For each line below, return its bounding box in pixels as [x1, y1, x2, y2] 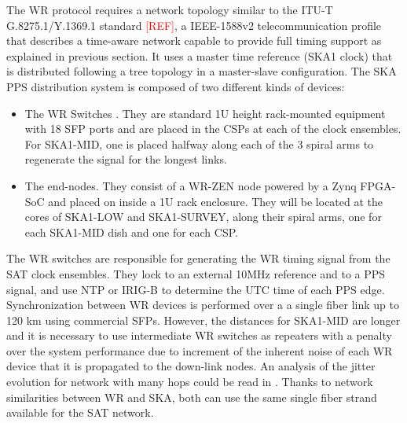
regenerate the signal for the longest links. [24, 151, 227, 167]
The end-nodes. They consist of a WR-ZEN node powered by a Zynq [24, 177, 357, 193]
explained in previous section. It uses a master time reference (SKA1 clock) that [6, 47, 393, 64]
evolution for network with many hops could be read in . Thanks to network [6, 373, 373, 390]
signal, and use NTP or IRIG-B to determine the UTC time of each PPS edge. [6, 281, 385, 297]
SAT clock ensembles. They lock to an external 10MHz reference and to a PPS [6, 265, 386, 281]
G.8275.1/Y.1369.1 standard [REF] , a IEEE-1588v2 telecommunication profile [6, 17, 382, 33]
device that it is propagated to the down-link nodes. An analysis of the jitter [6, 358, 376, 374]
